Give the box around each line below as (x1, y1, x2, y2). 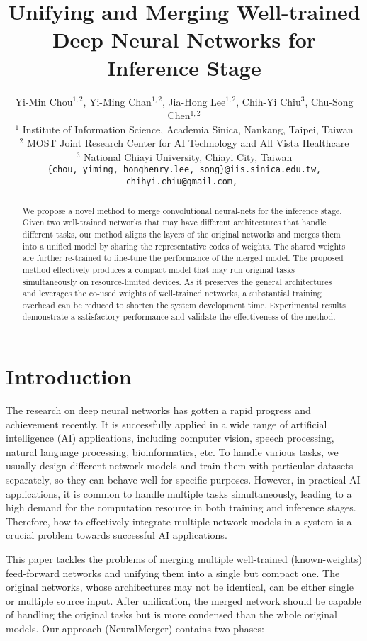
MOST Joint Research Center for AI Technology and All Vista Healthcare (26, 135, 349, 150)
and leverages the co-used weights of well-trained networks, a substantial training (22, 287, 322, 299)
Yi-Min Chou (15, 94, 73, 108)
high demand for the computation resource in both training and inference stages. (6, 500, 356, 515)
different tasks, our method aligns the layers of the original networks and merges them (22, 228, 341, 240)
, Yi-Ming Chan (83, 94, 152, 108)
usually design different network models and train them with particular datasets (6, 458, 354, 473)
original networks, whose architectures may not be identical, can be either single (6, 579, 354, 594)
